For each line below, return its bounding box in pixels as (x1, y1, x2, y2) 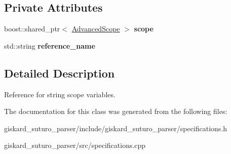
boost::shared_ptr (4, 23, 60, 34)
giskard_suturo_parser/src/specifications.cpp (4, 140, 146, 150)
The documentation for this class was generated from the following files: (4, 106, 227, 117)
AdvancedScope (71, 23, 120, 34)
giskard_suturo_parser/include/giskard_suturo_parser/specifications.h (4, 123, 227, 133)
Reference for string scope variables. (4, 89, 115, 99)
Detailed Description (4, 65, 115, 81)
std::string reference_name (4, 40, 95, 51)
